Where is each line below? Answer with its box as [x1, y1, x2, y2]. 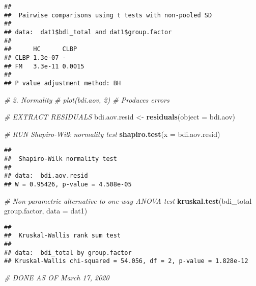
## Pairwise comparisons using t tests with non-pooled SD [4, 11, 212, 19]
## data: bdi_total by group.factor [4, 249, 132, 256]
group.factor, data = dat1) [4, 205, 88, 216]
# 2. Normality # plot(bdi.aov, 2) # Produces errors [4, 94, 169, 105]
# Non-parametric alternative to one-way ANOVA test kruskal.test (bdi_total [4, 195, 252, 206]
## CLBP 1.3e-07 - [4, 54, 66, 61]
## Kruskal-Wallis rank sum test [4, 232, 121, 240]
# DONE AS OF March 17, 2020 [4, 272, 109, 283]
